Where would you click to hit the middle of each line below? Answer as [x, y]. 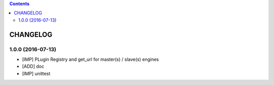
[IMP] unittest [36, 73]
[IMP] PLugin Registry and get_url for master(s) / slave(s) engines [91, 59]
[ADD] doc [33, 66]
